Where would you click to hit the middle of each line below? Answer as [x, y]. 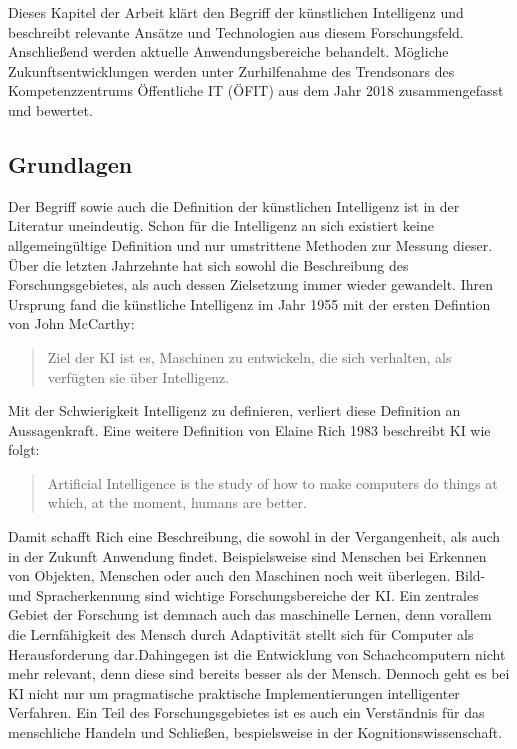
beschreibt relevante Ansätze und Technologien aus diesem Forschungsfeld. [236, 31]
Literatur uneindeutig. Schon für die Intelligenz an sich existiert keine [221, 225]
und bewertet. [50, 109]
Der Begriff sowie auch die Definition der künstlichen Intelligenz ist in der [234, 205]
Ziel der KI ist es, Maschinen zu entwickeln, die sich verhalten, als [249, 356]
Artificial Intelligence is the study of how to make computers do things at [272, 482]
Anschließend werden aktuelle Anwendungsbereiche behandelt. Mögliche [228, 51]
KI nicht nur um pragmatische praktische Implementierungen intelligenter [234, 692]
